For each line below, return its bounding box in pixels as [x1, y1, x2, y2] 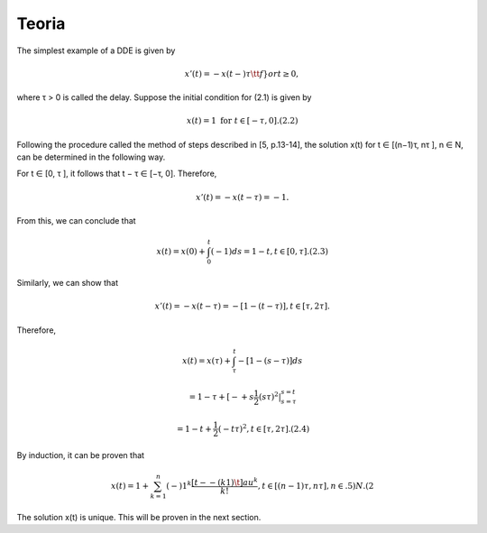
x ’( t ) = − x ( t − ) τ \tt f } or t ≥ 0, [184, 69, 299, 78]
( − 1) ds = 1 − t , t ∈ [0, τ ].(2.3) [210, 246, 329, 257]
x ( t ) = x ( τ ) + [181, 355, 232, 365]
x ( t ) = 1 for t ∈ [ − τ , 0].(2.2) [186, 115, 299, 126]
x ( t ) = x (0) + [156, 246, 207, 257]
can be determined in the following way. [16, 152, 166, 162]
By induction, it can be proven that [16, 449, 144, 460]
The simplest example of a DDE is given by [16, 45, 176, 56]
